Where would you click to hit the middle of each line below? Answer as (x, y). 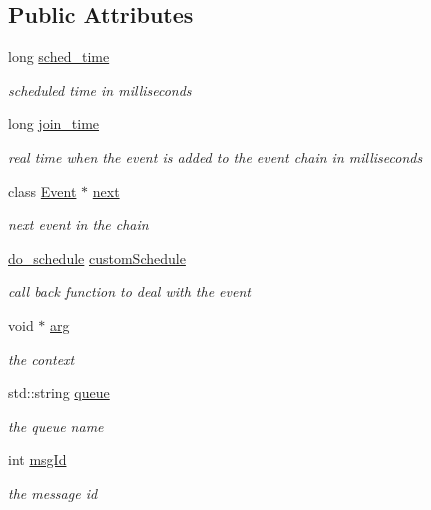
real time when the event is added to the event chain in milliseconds (215, 156)
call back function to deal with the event (129, 291)
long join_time (54, 123)
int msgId (37, 459)
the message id (53, 492)
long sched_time (59, 56)
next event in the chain (78, 224)
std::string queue (59, 392)
